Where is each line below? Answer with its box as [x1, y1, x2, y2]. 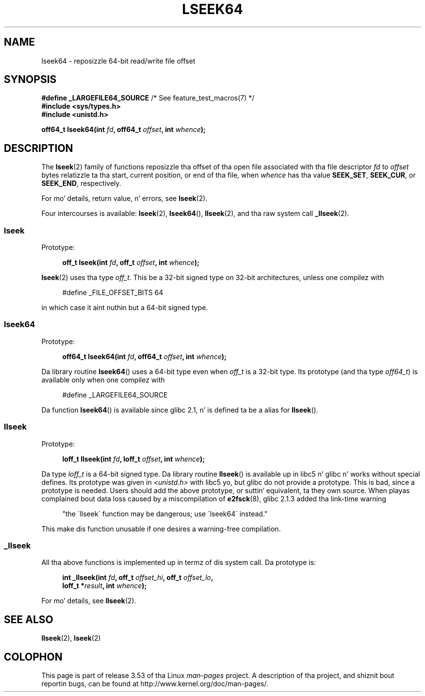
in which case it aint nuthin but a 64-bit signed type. [41, 303, 208, 312]
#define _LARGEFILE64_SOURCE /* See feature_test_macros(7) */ [41, 94, 255, 102]
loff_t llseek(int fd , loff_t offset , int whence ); [62, 454, 205, 463]
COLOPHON [4, 650, 63, 663]
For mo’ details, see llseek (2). [41, 597, 136, 605]
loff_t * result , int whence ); [62, 581, 147, 590]
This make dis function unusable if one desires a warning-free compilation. [41, 524, 281, 533]
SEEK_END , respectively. [41, 179, 121, 188]
